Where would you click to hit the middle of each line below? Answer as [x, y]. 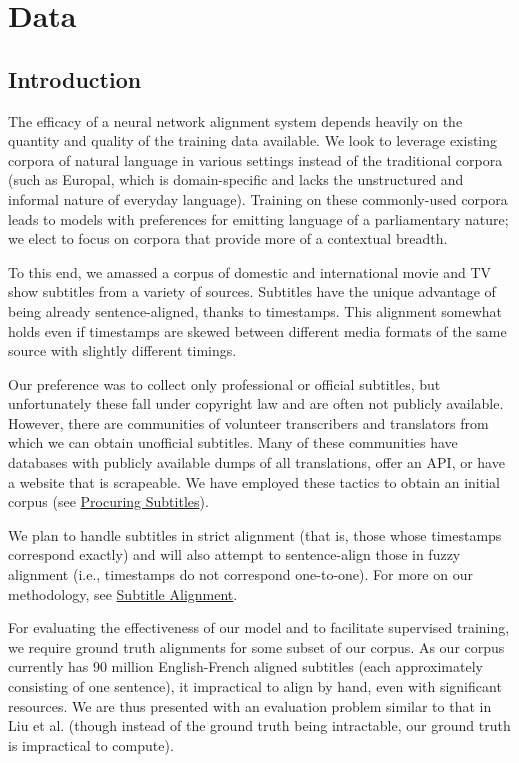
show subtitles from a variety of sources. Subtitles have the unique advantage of [252, 291]
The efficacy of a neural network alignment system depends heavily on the [235, 120]
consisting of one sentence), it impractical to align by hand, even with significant [255, 686]
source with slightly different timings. [122, 350]
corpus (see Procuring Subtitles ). [108, 501]
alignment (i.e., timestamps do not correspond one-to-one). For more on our [240, 574]
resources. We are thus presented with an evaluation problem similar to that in [250, 705]
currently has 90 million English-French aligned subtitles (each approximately [245, 666]
